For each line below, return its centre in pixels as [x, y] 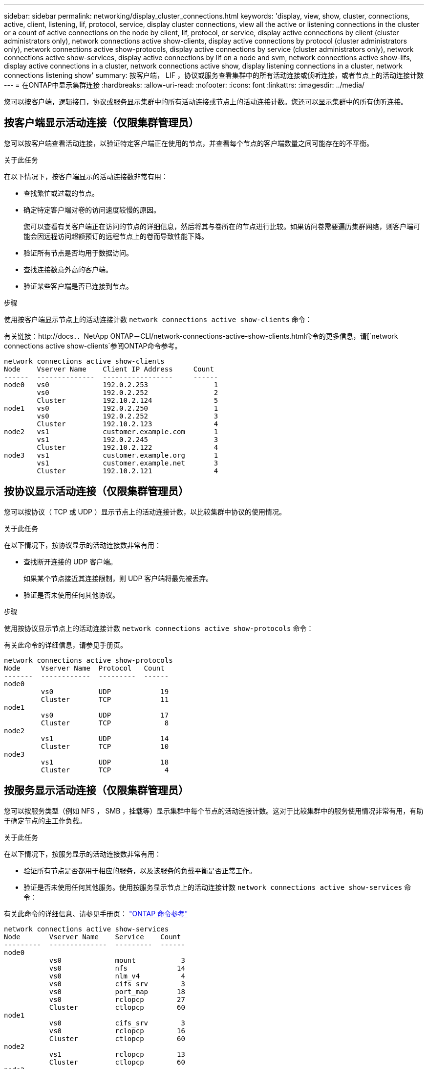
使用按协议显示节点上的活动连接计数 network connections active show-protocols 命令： [159, 628]
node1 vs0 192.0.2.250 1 [111, 408]
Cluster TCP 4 [105, 770]
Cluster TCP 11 [105, 699]
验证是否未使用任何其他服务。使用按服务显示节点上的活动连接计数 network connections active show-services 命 [217, 887]
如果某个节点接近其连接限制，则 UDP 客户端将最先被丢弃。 [118, 578]
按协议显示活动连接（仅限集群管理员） [96, 491]
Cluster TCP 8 [105, 723]
